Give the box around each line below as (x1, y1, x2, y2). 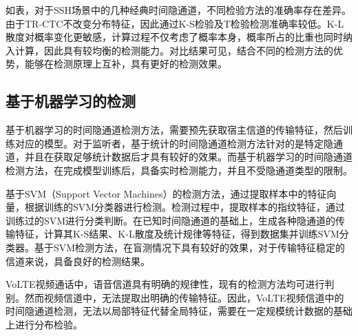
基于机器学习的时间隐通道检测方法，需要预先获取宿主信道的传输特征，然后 (6, 123, 343, 137)
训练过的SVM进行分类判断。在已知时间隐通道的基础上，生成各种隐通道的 (6, 213, 336, 227)
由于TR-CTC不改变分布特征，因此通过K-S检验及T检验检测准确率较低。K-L (6, 16, 344, 30)
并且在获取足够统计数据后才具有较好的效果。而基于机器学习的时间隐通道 (24, 149, 352, 164)
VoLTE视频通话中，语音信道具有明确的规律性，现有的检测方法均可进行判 (6, 277, 335, 291)
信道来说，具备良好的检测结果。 (6, 253, 150, 268)
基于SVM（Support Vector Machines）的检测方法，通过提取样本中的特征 (6, 186, 327, 200)
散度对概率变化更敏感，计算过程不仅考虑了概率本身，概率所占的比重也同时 (6, 30, 343, 44)
